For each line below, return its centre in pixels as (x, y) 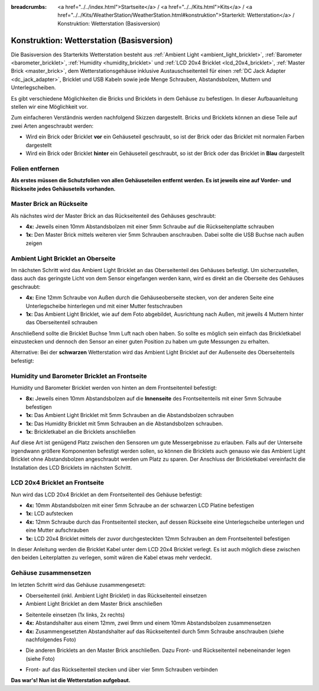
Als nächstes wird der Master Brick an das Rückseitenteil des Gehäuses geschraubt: (113, 215)
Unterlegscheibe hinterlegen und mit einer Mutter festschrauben (104, 306)
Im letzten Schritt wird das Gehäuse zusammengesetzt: (78, 585)
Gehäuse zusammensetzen (51, 573)
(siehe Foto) (40, 658)
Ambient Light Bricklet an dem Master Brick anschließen (94, 604)
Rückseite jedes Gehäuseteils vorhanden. (63, 189)
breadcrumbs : (29, 7)
